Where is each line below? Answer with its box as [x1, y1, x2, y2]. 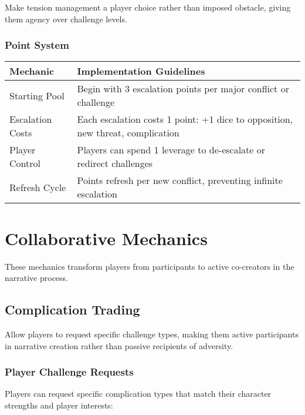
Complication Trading [5, 300, 140, 319]
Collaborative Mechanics [5, 226, 208, 250]
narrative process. [5, 272, 68, 284]
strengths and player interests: [5, 399, 113, 411]
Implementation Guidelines [77, 64, 205, 78]
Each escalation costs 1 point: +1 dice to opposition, [77, 112, 293, 126]
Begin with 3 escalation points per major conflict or [77, 82, 289, 96]
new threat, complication [77, 126, 179, 140]
